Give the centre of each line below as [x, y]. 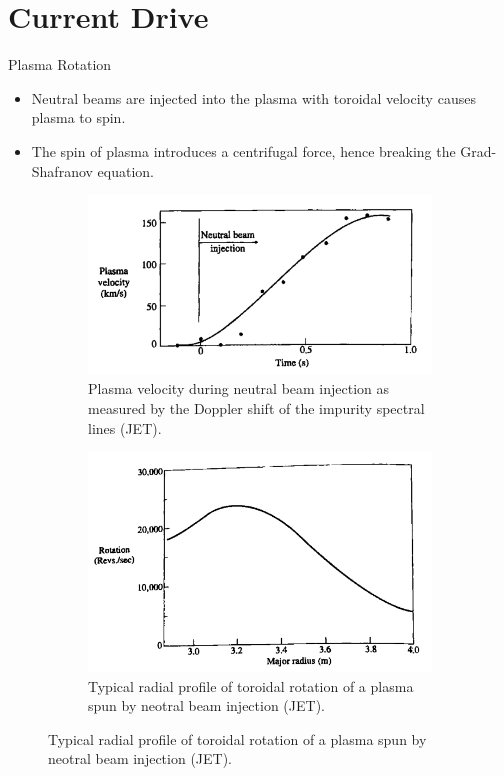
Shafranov [62, 170]
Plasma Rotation [60, 64]
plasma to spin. [78, 117]
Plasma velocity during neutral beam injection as [239, 388]
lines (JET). [125, 427]
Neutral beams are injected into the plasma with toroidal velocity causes [253, 97]
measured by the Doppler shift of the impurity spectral [256, 407]
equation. [125, 170]
